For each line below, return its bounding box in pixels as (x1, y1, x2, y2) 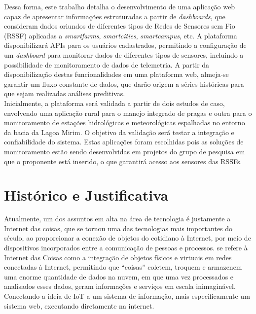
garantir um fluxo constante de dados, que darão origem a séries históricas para (4, 78, 244, 89)
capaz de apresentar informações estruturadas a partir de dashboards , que (4, 11, 225, 21)
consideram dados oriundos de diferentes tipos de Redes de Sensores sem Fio (4, 21, 235, 31)
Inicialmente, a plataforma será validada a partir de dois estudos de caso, (4, 98, 225, 108)
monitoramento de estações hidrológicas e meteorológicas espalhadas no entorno (4, 117, 245, 128)
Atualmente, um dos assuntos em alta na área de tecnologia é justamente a (4, 213, 231, 224)
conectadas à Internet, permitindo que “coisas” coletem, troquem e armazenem (4, 262, 242, 272)
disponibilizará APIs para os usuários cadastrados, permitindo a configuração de (4, 40, 247, 50)
